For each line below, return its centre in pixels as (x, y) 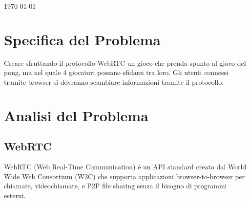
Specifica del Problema (82, 39)
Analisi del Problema (76, 115)
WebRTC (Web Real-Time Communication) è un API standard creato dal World (125, 167)
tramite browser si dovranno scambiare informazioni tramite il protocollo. (114, 82)
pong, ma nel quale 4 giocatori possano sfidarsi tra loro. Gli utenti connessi (116, 72)
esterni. (15, 195)
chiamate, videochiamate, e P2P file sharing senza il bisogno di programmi (115, 186)
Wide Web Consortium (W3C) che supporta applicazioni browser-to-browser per (125, 176)
